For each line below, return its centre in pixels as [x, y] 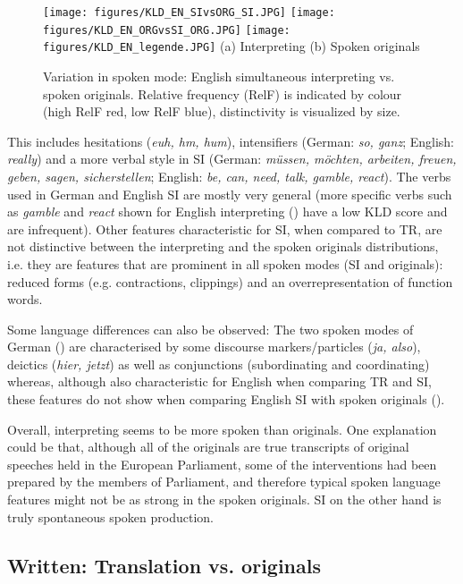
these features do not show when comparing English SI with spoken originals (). [226, 399]
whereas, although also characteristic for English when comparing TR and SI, [219, 381]
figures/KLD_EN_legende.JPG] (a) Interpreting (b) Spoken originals [231, 46]
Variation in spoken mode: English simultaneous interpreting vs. [219, 76]
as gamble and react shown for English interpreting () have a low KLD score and [227, 212]
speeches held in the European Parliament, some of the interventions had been [222, 464]
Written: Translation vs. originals [164, 565]
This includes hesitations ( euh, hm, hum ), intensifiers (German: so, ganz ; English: [231, 141]
